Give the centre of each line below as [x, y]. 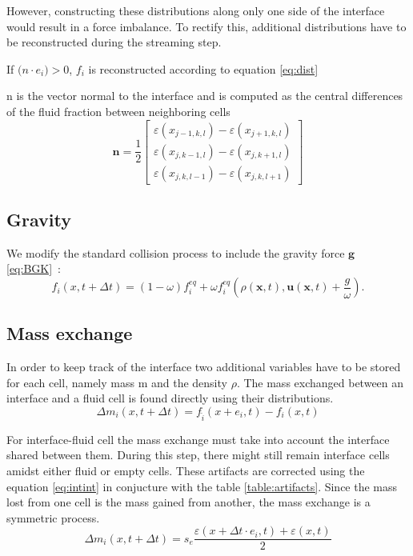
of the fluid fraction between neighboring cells [118, 111]
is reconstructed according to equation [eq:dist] [203, 68]
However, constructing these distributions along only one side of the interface [196, 10]
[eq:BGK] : [34, 268]
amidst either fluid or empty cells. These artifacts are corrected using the [186, 470]
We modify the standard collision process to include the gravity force [176, 252]
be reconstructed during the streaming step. [114, 42]
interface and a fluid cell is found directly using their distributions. [170, 398]
